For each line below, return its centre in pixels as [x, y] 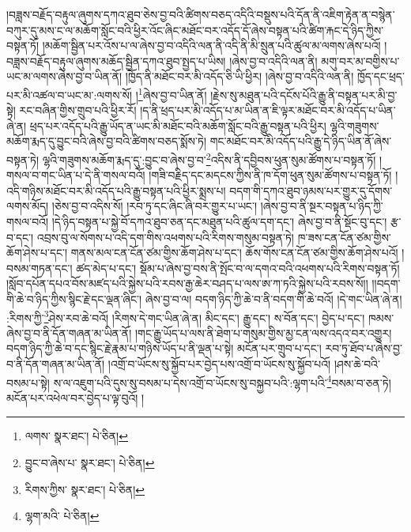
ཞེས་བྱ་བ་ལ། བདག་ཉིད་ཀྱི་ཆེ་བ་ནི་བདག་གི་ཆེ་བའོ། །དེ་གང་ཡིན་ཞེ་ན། [273, 299]
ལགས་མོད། [28, 206]
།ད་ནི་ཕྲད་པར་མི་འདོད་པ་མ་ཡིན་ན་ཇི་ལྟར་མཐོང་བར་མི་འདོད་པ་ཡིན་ [268, 110]
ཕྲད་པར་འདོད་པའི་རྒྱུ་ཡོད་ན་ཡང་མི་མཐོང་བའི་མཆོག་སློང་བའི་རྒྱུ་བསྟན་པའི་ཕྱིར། [178, 125]
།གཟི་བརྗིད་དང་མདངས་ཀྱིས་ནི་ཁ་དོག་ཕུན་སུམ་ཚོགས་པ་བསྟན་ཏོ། [270, 175]
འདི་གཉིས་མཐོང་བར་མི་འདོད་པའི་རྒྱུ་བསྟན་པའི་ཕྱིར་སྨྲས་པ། [116, 190]
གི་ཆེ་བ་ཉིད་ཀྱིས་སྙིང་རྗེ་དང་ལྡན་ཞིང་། [74, 299]
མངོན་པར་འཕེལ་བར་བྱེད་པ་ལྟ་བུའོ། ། [75, 397]
